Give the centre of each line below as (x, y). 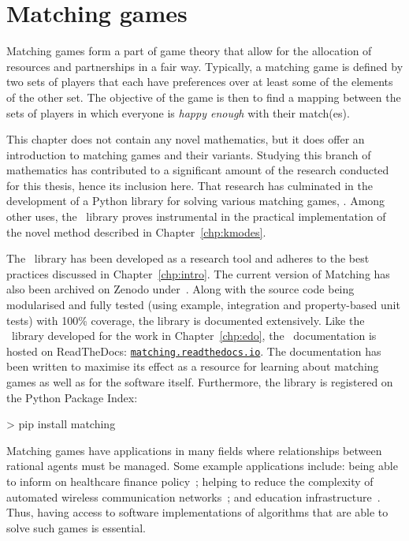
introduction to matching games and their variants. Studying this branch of (189, 154)
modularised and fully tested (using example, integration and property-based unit (203, 305)
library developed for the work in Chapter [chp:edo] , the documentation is (194, 336)
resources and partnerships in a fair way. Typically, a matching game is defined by (205, 66)
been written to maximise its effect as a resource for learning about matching (193, 366)
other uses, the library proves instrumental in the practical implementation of (196, 216)
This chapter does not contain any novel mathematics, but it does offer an (186, 139)
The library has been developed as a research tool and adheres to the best (188, 258)
